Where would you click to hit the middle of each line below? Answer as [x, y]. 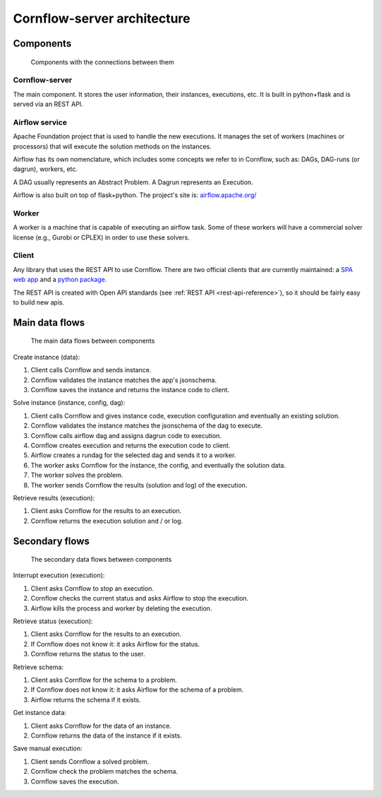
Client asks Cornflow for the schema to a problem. [104, 680]
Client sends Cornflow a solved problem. [90, 761]
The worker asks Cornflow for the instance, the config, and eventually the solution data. [158, 465]
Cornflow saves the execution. [75, 781]
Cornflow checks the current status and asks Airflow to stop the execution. [140, 598]
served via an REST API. [48, 104]
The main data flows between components [93, 341]
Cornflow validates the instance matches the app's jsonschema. [124, 380]
